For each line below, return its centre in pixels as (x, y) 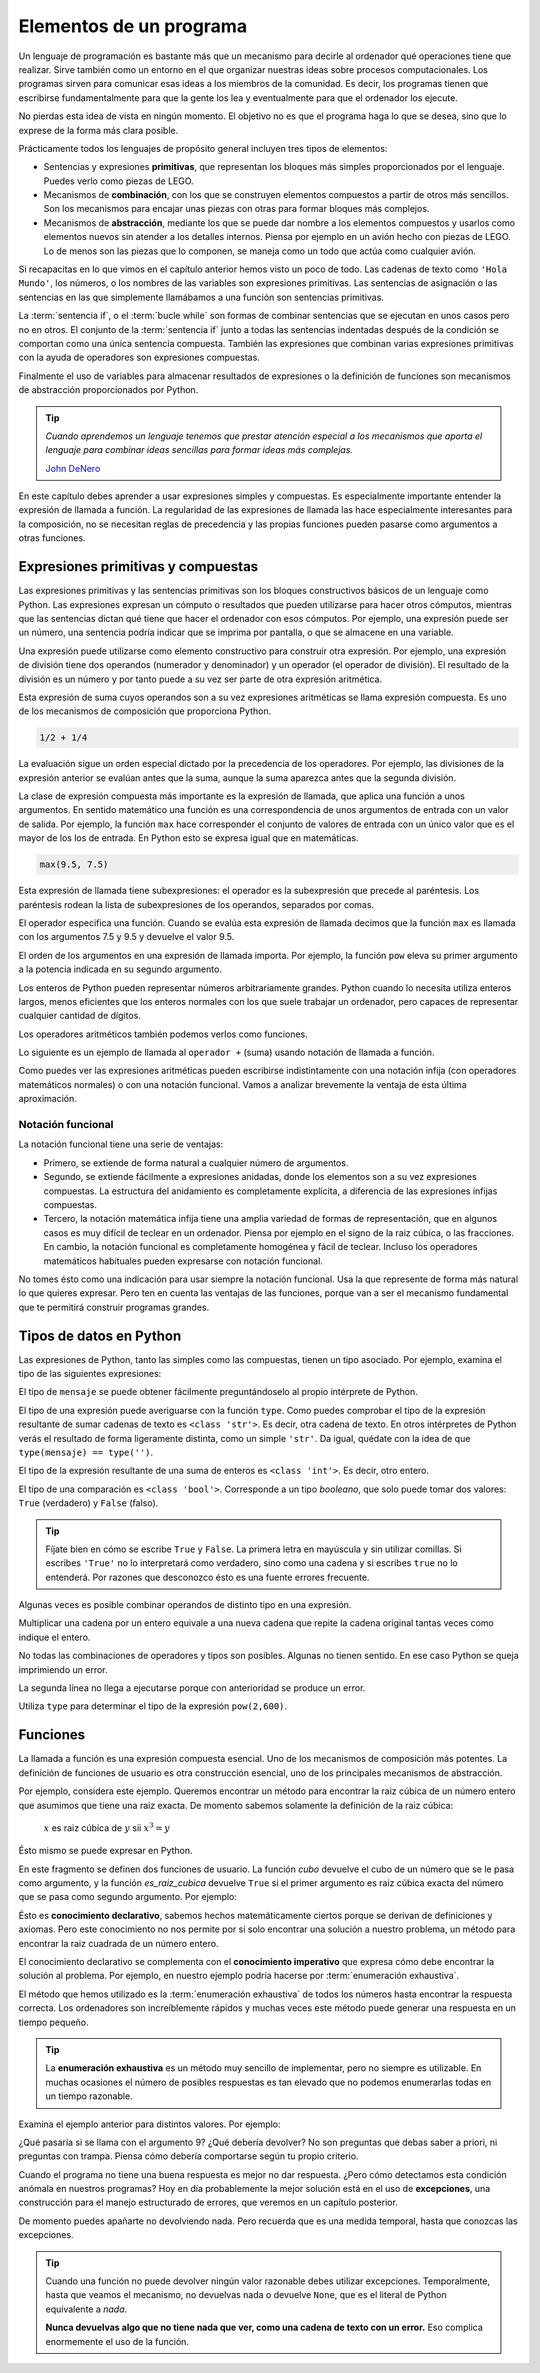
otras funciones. (52, 538)
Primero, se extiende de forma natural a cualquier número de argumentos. (196, 1162)
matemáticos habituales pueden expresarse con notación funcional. (183, 1261)
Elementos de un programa (133, 26)
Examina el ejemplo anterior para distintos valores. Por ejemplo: (149, 2124)
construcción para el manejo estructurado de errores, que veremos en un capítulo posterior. (208, 2202)
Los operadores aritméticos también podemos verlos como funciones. (163, 1034)
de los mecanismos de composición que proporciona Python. (145, 711)
